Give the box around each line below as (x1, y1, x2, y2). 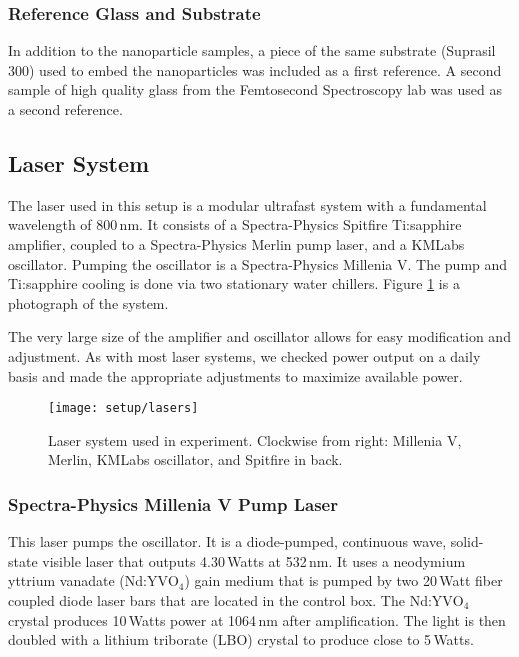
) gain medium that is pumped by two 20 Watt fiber (184, 570, 503, 591)
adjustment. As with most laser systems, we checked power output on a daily (8, 345, 481, 366)
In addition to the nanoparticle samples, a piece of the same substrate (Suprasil (8, 40, 496, 61)
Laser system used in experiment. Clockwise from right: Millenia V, (48, 429, 462, 450)
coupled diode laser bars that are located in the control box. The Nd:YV (8, 589, 453, 610)
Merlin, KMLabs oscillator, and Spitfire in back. (48, 449, 343, 470)
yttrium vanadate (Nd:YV (8, 570, 168, 591)
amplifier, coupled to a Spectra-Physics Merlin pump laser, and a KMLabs (8, 233, 465, 254)
